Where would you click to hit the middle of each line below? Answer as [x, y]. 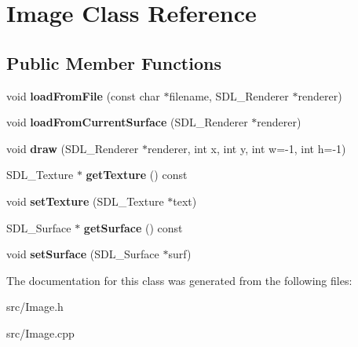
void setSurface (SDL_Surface [83, 254]
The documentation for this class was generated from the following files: [179, 280]
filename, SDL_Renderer [229, 95]
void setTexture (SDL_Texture [85, 201]
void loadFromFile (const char [83, 95]
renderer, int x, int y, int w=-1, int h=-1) [247, 148]
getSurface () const [133, 227]
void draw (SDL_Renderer [73, 148]
